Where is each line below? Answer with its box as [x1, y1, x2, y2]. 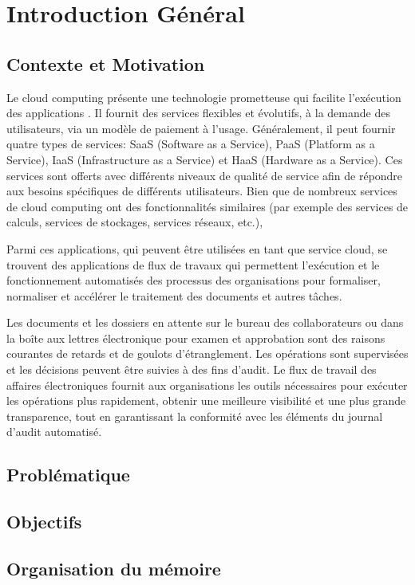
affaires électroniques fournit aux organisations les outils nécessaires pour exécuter [6, 376, 408, 393]
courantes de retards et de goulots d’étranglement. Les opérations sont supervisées [6, 345, 409, 362]
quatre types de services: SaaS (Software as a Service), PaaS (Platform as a [6, 135, 375, 152]
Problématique [6, 462, 130, 487]
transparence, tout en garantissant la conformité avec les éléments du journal [6, 407, 383, 424]
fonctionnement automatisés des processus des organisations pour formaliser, [6, 272, 381, 289]
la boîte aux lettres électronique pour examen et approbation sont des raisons [6, 329, 385, 346]
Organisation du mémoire [6, 556, 221, 580]
